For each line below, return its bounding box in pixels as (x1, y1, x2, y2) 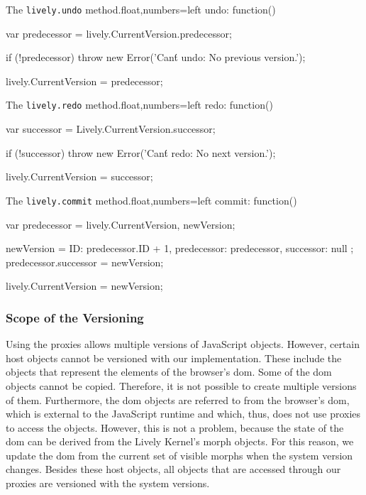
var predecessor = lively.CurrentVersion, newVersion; (6, 217, 235, 232)
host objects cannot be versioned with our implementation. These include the (6, 350, 342, 365)
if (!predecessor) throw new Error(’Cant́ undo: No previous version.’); (6, 50, 306, 65)
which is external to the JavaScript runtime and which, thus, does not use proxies (6, 406, 361, 421)
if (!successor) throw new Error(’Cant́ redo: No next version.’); (6, 145, 276, 160)
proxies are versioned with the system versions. (6, 476, 210, 491)
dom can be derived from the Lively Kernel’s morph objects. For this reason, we (6, 434, 354, 449)
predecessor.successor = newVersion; (6, 254, 164, 269)
